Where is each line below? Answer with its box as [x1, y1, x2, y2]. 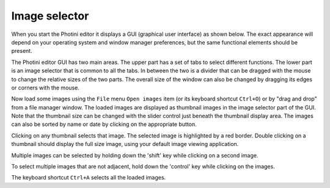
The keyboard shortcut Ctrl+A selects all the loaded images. [11, 174, 166, 181]
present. [11, 47, 33, 55]
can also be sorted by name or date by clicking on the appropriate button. [11, 120, 197, 128]
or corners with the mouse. [11, 84, 79, 91]
